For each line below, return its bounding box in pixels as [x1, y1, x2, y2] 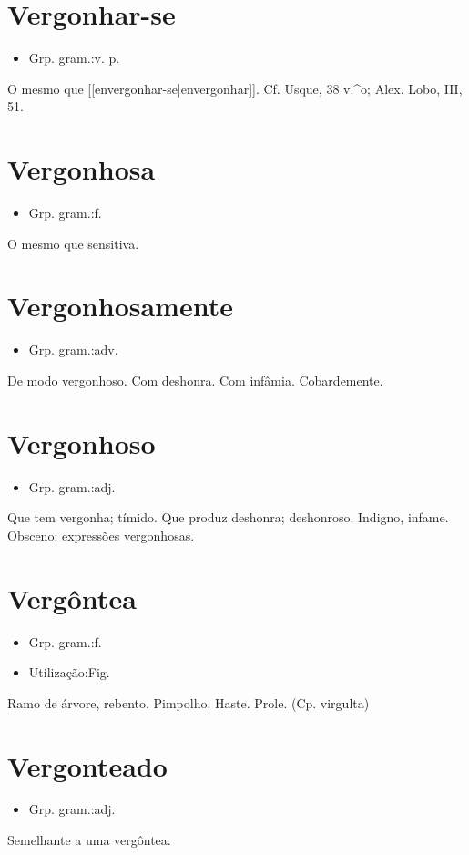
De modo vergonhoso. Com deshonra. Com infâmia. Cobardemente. [7, 370, 383, 389]
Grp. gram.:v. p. [28, 48, 120, 67]
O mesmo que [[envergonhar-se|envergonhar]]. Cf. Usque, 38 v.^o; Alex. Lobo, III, [7, 78, 463, 98]
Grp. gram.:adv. [28, 340, 118, 359]
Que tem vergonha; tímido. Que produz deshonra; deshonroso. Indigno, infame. [7, 508, 449, 527]
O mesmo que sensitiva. [7, 233, 139, 252]
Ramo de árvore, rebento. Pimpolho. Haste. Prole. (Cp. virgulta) [7, 693, 370, 712]
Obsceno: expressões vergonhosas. [7, 525, 195, 544]
